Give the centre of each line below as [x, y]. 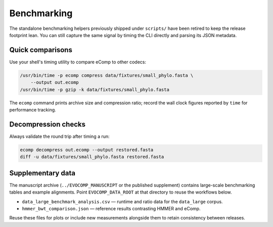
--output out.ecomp [55, 83]
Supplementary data [42, 173]
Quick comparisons [41, 50]
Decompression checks [48, 124]
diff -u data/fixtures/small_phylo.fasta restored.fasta [92, 157]
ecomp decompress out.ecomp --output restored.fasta [87, 150]
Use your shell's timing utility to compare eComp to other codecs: [78, 62]
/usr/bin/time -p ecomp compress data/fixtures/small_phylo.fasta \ [107, 75]
